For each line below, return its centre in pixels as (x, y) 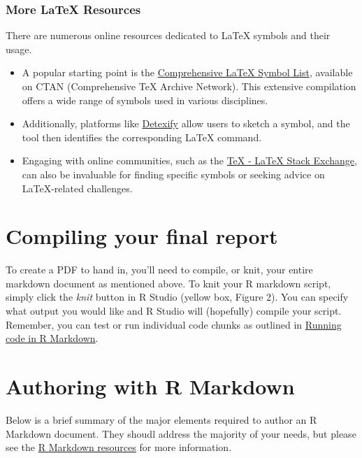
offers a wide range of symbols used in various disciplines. (145, 100)
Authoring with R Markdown (150, 386)
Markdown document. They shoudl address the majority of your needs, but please (181, 433)
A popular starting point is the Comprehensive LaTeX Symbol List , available (187, 72)
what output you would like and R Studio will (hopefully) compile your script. (174, 311)
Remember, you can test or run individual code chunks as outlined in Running (174, 324)
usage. (19, 49)
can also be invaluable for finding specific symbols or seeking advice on (173, 174)
